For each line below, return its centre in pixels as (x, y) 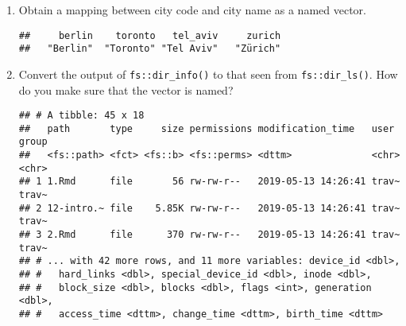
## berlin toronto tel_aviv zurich (150, 35)
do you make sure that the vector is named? (126, 89)
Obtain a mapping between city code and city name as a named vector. (192, 10)
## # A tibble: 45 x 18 (81, 116)
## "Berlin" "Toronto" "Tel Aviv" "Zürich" (150, 49)
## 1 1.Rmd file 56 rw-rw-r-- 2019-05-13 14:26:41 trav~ (209, 182)
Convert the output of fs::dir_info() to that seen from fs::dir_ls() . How (208, 74)
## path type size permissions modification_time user (207, 128)
